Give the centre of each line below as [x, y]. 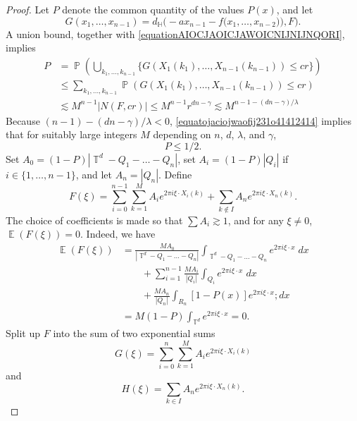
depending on [182, 134]
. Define [175, 174]
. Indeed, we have [118, 234]
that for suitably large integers [71, 134]
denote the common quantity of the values [153, 9]
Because [23, 120]
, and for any [256, 220]
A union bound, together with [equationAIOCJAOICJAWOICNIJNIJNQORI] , [175, 33]
